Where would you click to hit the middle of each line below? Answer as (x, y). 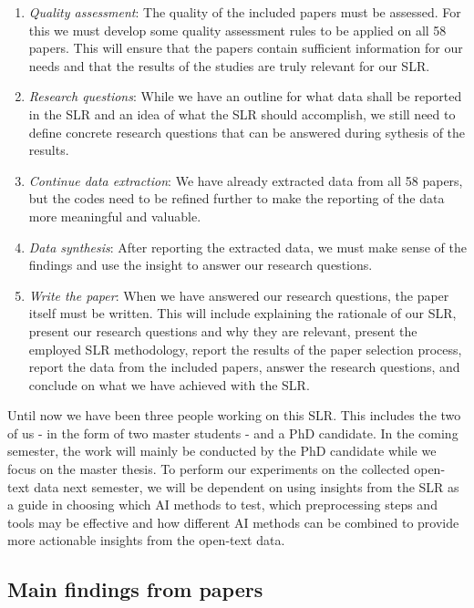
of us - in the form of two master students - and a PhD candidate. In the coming (233, 433)
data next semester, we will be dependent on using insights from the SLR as (247, 486)
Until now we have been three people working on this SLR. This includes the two (234, 415)
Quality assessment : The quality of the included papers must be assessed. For (245, 12)
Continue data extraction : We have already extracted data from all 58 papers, (246, 180)
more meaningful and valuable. (115, 216)
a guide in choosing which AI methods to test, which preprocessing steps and (222, 505)
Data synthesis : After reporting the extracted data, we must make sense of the (247, 247)
